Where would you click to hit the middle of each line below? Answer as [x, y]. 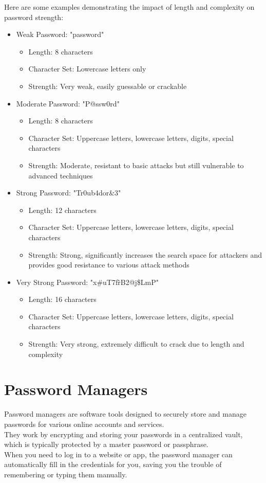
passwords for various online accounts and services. [84, 424]
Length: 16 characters [62, 299]
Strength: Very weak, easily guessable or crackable [108, 86]
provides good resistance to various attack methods [109, 265]
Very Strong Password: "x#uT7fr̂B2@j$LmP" [87, 282]
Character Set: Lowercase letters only [87, 69]
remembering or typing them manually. [66, 474]
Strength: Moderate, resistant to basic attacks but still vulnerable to [136, 165]
